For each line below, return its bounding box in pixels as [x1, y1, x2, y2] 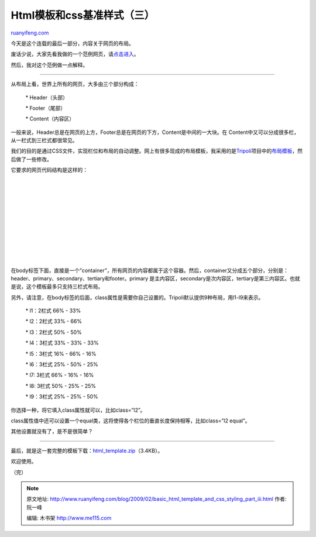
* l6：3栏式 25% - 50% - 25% [25, 361, 99, 368]
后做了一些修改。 [11, 156, 52, 163]
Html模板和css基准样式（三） [11, 9, 155, 22]
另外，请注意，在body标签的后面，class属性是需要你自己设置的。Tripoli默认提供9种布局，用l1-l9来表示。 [11, 294, 264, 301]
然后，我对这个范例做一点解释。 [11, 61, 88, 68]
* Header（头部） [25, 94, 68, 101]
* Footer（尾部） [25, 104, 66, 111]
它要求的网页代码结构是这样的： [11, 167, 88, 174]
